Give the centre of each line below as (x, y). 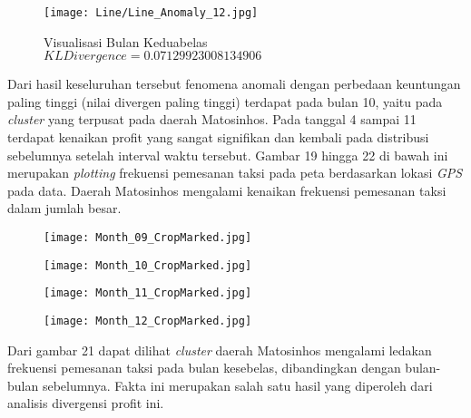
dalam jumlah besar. (64, 208)
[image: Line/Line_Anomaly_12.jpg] (151, 13)
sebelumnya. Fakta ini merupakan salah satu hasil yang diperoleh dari (237, 385)
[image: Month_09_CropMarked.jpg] (148, 238)
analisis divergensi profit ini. (86, 403)
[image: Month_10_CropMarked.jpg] (148, 265)
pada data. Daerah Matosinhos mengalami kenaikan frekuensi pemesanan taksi (227, 190)
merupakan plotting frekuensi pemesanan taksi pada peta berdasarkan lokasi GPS (235, 173)
